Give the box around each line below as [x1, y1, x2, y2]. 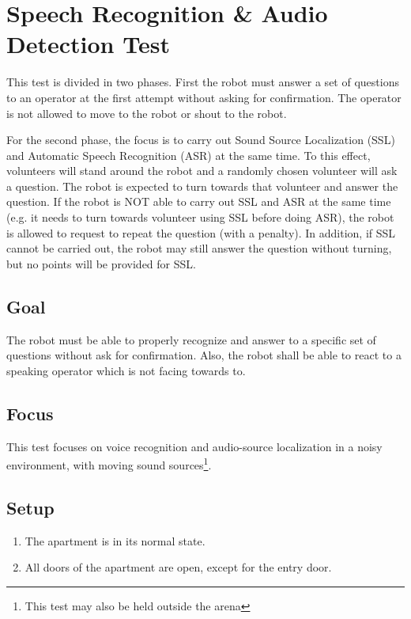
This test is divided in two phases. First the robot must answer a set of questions [6, 74, 399, 90]
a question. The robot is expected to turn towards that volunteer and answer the [6, 177, 398, 194]
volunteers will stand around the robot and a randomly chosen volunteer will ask [6, 162, 398, 179]
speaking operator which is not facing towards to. [6, 362, 246, 378]
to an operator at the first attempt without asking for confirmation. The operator [6, 89, 402, 105]
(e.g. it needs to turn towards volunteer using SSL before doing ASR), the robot [6, 209, 394, 226]
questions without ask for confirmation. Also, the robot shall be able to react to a [6, 347, 402, 363]
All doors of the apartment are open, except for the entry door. [25, 559, 332, 575]
